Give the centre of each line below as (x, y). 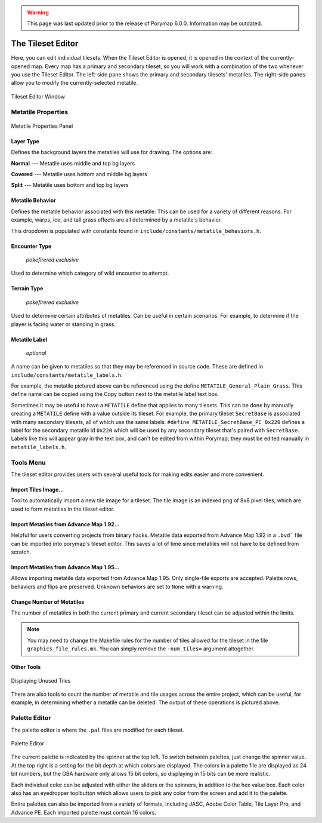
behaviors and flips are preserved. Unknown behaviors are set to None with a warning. (117, 586)
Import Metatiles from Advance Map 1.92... (65, 524)
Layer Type (25, 141)
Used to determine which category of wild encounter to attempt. (90, 273)
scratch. (21, 552)
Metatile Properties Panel (42, 126)
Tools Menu (28, 462)
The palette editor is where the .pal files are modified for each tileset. (97, 730)
